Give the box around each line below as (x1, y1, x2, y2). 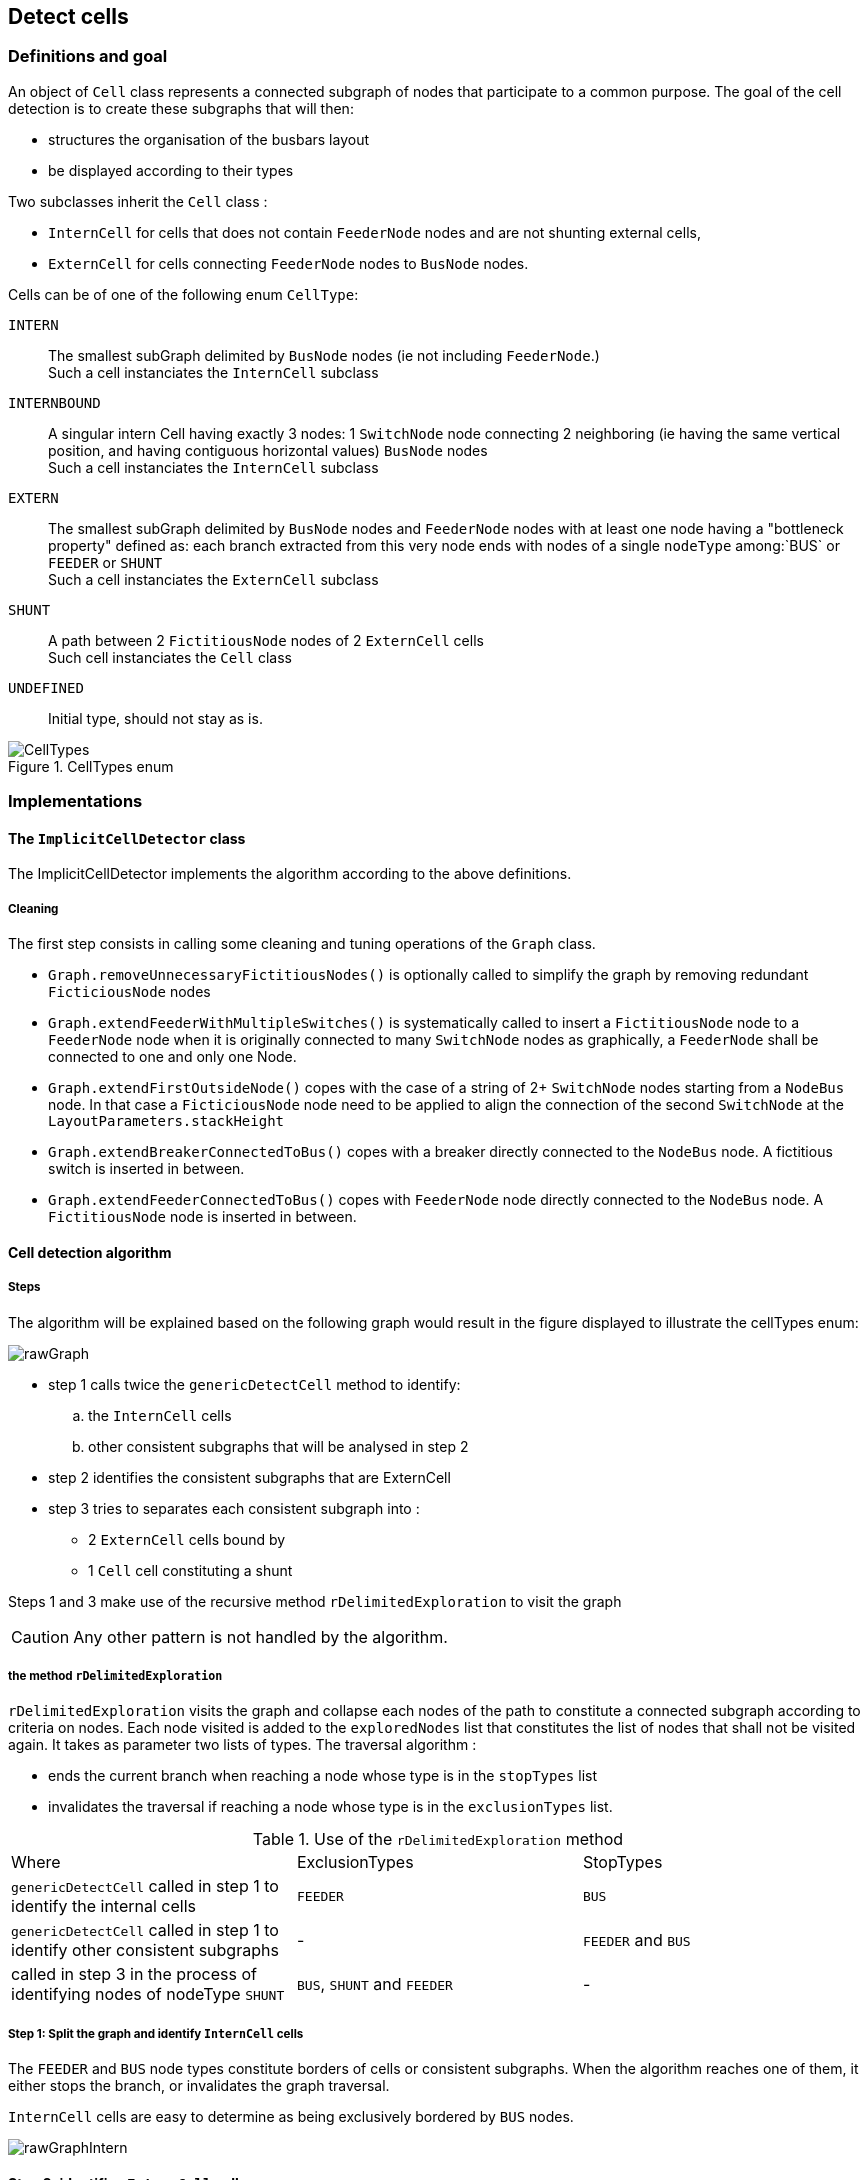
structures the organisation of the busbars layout (48, 130, 370, 148)
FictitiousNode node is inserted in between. (48, 1208, 357, 1226)
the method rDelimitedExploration (8, 1668, 223, 1683)
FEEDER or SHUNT (48, 553, 163, 571)
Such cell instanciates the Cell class (48, 648, 293, 666)
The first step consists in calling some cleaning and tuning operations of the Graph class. (8, 935, 596, 953)
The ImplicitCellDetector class (8, 829, 246, 847)
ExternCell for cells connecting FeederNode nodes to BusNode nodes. (48, 254, 529, 272)
